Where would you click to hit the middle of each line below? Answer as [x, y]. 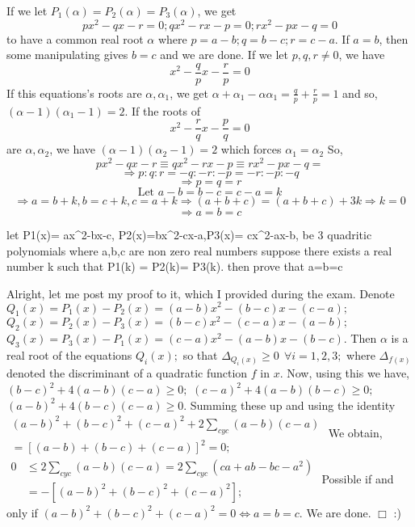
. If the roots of [162, 110]
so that [200, 355]
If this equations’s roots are [74, 93]
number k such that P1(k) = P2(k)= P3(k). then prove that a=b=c [175, 266]
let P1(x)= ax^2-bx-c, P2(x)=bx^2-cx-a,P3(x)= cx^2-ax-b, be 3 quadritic [189, 235]
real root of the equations [69, 355]
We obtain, [355, 433]
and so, [360, 93]
